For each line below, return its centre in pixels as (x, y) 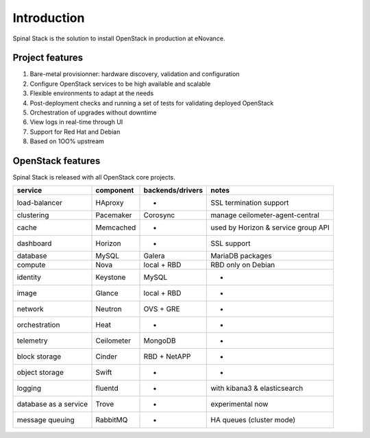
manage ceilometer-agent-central (265, 215)
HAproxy (110, 203)
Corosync (159, 215)
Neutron (109, 309)
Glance (107, 293)
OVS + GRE (162, 309)
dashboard (34, 243)
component (115, 191)
